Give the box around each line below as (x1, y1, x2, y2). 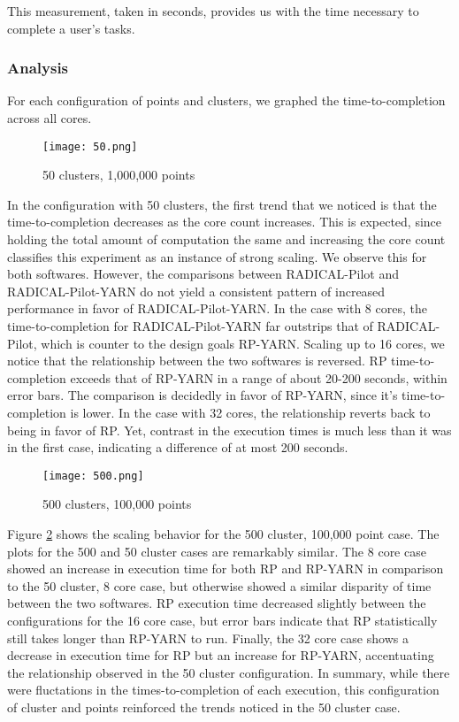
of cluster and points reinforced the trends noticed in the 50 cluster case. (7, 697, 401, 716)
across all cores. (7, 109, 92, 127)
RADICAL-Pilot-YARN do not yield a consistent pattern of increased (7, 281, 386, 300)
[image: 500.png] (42, 469, 144, 482)
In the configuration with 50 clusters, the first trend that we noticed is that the (7, 195, 437, 213)
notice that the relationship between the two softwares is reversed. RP (7, 351, 387, 370)
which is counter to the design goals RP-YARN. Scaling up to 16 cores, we (41, 334, 445, 352)
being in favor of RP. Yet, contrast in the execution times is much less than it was (7, 420, 452, 439)
